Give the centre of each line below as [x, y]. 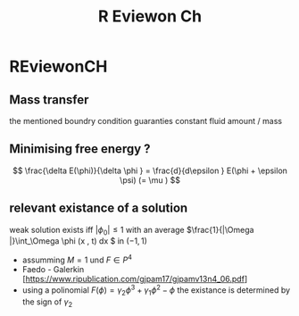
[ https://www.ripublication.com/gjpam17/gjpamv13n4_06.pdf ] [135, 279]
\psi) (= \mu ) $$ [150, 179]
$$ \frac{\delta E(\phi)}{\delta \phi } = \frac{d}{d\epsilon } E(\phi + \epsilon [150, 170]
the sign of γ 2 [47, 303]
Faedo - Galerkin [53, 270]
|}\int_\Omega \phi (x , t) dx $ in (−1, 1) [78, 241]
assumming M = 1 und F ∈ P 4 [77, 259]
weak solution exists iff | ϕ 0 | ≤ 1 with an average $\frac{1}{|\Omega [132, 231]
